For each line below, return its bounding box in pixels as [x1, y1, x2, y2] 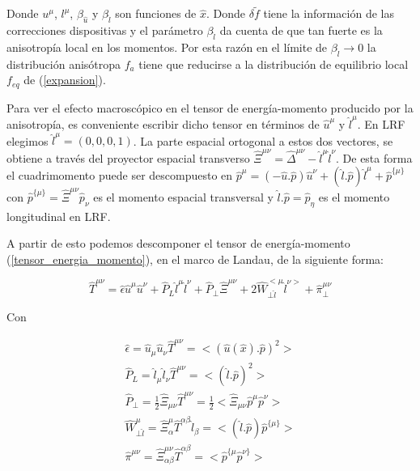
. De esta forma [336, 149, 413, 166]
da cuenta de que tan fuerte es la [219, 22, 383, 39]
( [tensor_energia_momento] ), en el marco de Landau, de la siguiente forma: [6, 250, 384, 267]
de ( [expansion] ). [23, 71, 106, 88]
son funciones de [115, 5, 197, 22]
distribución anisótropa [6, 55, 121, 72]
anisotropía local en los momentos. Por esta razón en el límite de [6, 38, 328, 55]
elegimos [6, 132, 49, 149]
